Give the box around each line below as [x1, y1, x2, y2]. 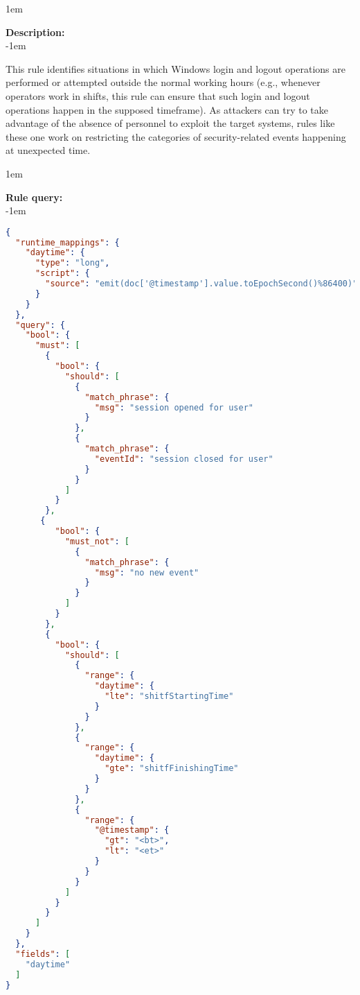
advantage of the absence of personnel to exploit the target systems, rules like [6, 116, 335, 130]
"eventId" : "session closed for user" [94, 453, 273, 464]
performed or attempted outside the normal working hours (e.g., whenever [6, 75, 321, 89]
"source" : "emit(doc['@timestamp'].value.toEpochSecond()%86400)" [45, 279, 358, 289]
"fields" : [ [15, 949, 71, 959]
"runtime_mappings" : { [15, 237, 120, 248]
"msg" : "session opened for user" [94, 402, 253, 413]
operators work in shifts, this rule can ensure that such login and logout [6, 88, 310, 103]
